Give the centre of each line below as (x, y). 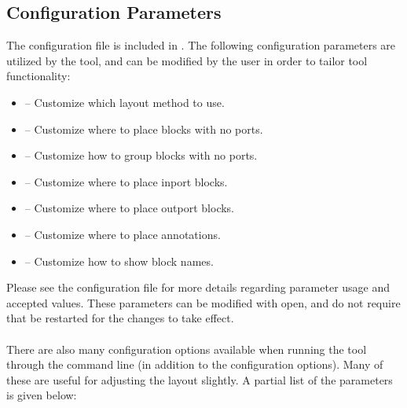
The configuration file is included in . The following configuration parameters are (201, 45)
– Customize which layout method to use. (125, 102)
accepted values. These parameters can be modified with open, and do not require (203, 302)
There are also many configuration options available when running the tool (187, 349)
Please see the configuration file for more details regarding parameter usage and (198, 287)
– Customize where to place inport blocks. (126, 181)
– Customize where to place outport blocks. (130, 208)
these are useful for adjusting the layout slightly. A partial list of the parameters (200, 379)
